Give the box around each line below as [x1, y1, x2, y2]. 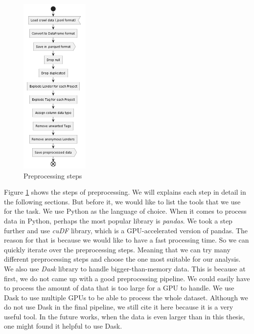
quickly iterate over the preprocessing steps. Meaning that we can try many [4, 244, 231, 254]
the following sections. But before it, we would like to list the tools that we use [4, 196, 241, 206]
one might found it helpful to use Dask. [4, 321, 122, 331]
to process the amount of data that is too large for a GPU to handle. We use [4, 283, 234, 293]
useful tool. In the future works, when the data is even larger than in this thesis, [4, 311, 245, 321]
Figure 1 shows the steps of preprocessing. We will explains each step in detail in [4, 187, 246, 197]
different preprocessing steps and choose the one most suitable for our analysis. [4, 254, 241, 264]
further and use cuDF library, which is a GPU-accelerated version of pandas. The [4, 225, 248, 235]
